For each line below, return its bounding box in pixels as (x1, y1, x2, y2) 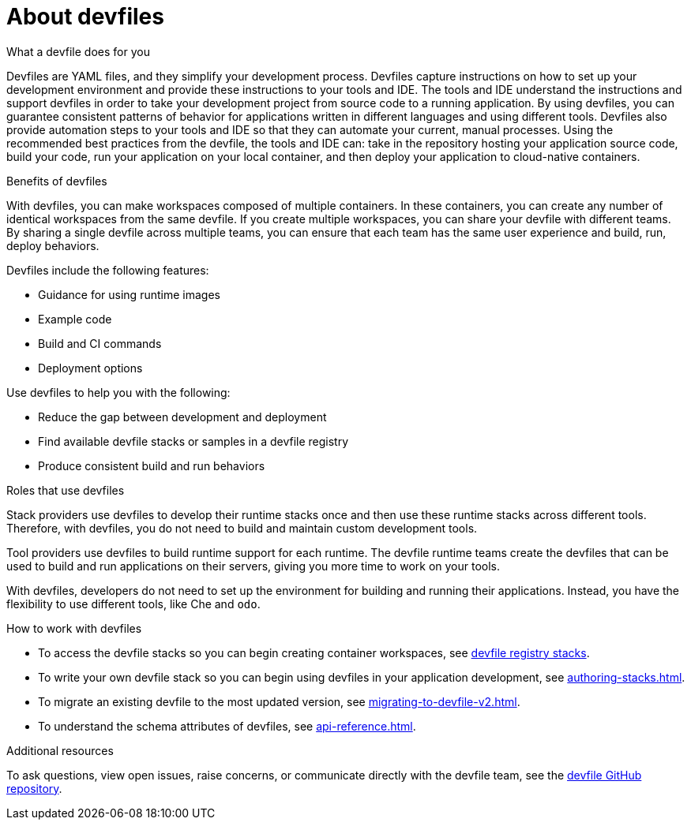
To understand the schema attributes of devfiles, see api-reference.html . (38, 719, 416, 733)
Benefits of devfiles (6, 174, 107, 188)
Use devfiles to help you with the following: (6, 385, 231, 399)
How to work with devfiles (6, 621, 142, 635)
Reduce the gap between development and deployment (38, 409, 327, 424)
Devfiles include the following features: (6, 263, 209, 277)
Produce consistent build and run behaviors (38, 458, 265, 473)
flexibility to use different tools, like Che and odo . (6, 596, 261, 611)
